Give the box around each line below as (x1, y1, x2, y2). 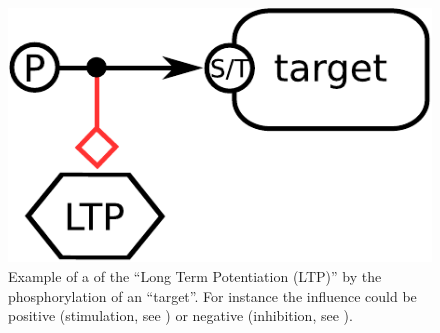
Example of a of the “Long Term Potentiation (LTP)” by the (8, 265, 382, 286)
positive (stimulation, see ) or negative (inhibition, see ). (8, 305, 353, 326)
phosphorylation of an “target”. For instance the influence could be (8, 285, 417, 306)
